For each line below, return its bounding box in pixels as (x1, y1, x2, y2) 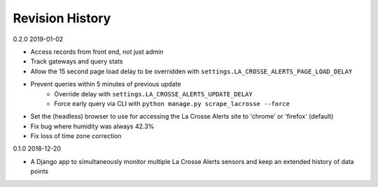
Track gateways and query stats (30, 57, 123, 66)
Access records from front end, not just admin (30, 47, 164, 56)
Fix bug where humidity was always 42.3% (30, 122, 155, 130)
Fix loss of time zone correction (30, 132, 122, 140)
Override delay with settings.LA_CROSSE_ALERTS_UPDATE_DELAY (54, 89, 253, 98)
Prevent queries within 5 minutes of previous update (30, 80, 181, 89)
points (30, 167, 49, 176)
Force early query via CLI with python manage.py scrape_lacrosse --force (54, 99, 290, 107)
